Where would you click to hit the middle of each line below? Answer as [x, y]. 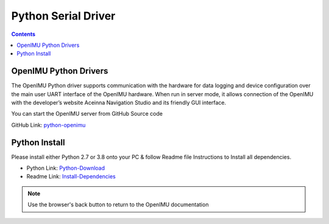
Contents [23, 34]
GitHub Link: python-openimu [48, 125]
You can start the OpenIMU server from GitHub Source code [87, 114]
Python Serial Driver [63, 16]
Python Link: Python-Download [66, 168]
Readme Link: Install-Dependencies [71, 177]
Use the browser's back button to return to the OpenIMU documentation [118, 205]
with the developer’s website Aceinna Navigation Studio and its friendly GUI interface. [119, 103]
